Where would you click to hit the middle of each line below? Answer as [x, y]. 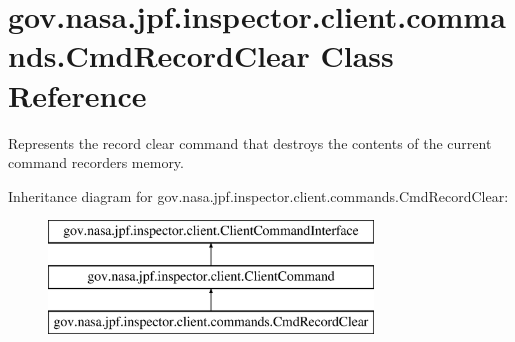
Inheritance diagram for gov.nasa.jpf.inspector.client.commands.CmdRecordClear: [258, 195]
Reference [77, 94]
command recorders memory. [96, 162]
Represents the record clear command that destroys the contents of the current [250, 142]
